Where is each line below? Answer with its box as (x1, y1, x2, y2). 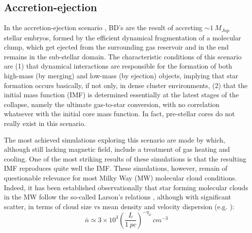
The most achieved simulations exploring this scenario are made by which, (4, 134, 225, 144)
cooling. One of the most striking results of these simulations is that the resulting (4, 153, 247, 163)
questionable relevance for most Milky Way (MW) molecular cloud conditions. (4, 172, 237, 182)
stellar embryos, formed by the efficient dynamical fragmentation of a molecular (4, 32, 241, 42)
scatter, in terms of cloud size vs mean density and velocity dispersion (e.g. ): (4, 201, 234, 211)
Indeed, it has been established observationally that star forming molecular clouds (4, 182, 248, 192)
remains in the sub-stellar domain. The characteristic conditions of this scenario (4, 51, 242, 61)
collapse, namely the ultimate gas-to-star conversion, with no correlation (4, 99, 220, 109)
